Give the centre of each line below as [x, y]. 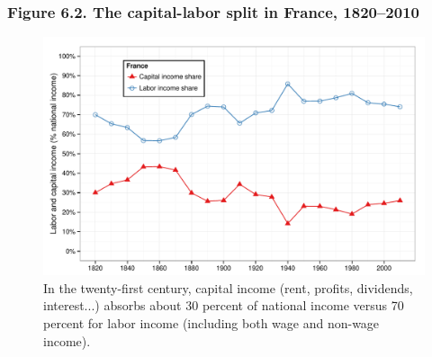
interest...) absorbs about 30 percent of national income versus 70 [224, 305]
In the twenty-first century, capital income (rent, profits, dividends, [228, 287]
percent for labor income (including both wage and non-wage [211, 323]
